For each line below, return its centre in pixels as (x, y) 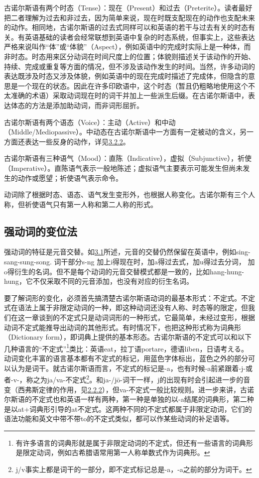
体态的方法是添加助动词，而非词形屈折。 (77, 105)
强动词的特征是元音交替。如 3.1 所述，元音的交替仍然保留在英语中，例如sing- (127, 252)
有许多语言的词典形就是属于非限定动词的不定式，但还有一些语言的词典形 (134, 442)
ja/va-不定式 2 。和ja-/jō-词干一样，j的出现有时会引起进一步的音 (149, 379)
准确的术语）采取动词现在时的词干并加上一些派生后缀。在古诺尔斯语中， (129, 95)
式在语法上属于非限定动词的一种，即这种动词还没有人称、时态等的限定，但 (126, 307)
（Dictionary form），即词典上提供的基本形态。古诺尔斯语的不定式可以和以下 (128, 337)
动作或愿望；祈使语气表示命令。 (70, 178)
